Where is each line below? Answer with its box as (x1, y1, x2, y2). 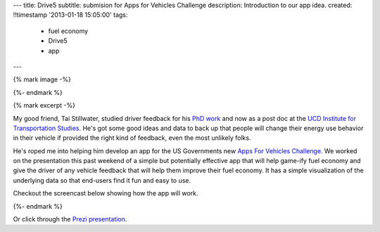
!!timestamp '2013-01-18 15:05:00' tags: (13, 11, 128, 19)
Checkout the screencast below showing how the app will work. (13, 189, 198, 198)
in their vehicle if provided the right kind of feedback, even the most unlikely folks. (13, 134, 251, 142)
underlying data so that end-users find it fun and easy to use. (13, 176, 191, 184)
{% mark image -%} (13, 75, 72, 84)
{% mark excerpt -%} (13, 101, 75, 110)
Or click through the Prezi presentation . (13, 215, 127, 224)
